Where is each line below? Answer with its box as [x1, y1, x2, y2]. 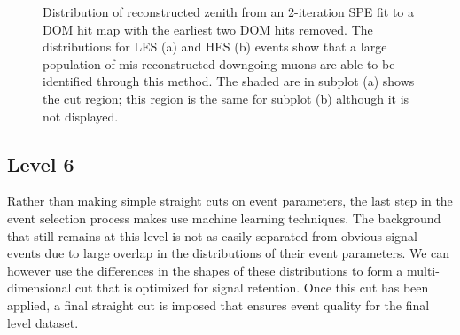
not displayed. [43, 106, 119, 125]
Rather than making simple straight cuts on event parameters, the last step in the [7, 191, 453, 210]
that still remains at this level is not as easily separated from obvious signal [7, 226, 417, 245]
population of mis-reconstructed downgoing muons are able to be [43, 54, 395, 73]
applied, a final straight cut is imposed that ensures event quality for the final [7, 295, 430, 314]
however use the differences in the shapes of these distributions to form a [7, 261, 403, 279]
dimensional [7, 278, 72, 297]
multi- [406, 261, 440, 279]
